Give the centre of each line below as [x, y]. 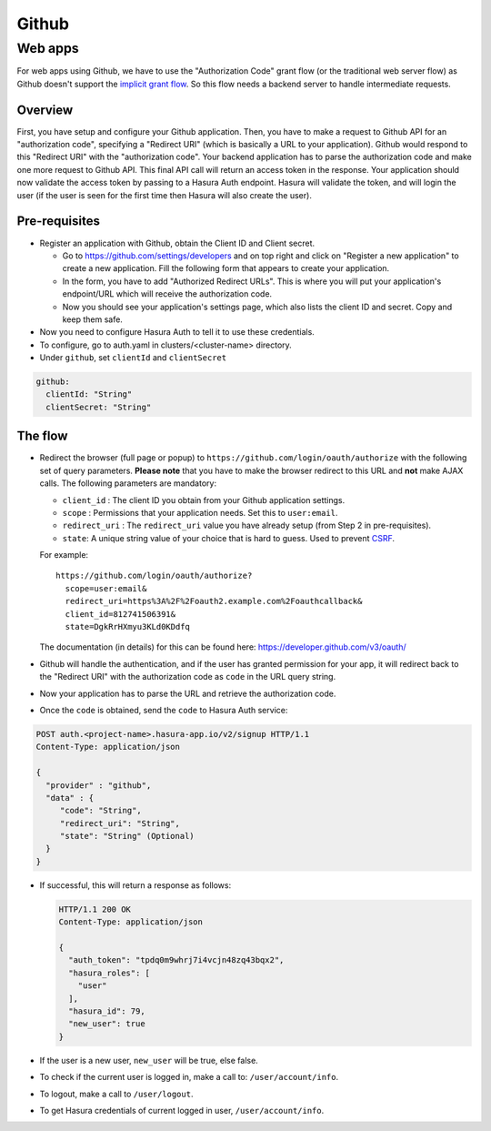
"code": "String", [101, 811]
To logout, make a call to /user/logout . [116, 1094]
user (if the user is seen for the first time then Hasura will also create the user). [165, 195]
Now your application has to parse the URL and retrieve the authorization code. [188, 693]
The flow [42, 436]
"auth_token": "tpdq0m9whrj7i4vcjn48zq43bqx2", [176, 960]
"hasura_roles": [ [109, 973]
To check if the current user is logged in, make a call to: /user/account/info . [189, 1077]
